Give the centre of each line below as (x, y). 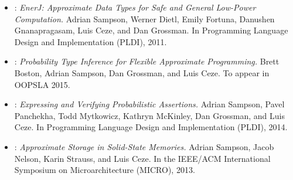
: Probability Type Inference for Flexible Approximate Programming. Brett (147, 61)
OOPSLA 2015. (42, 84)
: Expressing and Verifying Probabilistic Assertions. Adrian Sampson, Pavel (149, 104)
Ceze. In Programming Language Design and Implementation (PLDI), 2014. (151, 127)
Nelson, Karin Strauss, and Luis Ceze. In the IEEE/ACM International (142, 158)
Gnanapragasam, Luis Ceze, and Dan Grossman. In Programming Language (151, 30)
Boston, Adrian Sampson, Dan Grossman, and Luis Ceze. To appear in (142, 72)
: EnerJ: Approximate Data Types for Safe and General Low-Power (135, 7)
